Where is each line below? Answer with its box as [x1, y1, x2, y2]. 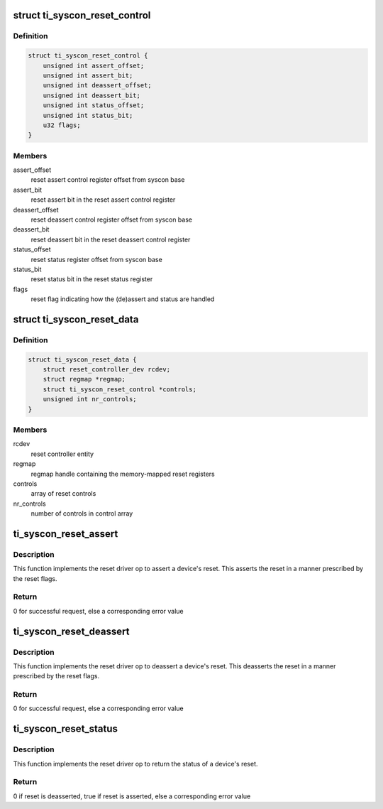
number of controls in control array [30, 509, 133, 518]
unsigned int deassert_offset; [43, 82, 152, 89]
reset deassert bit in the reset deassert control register [30, 235, 191, 244]
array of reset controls [30, 489, 96, 498]
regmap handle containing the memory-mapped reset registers [30, 469, 216, 478]
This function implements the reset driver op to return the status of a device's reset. [13, 759, 258, 768]
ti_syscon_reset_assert [13, 528, 118, 540]
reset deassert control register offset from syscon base [30, 215, 193, 224]
